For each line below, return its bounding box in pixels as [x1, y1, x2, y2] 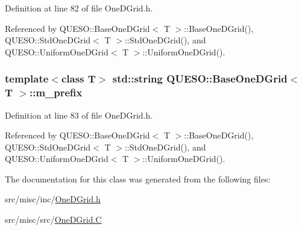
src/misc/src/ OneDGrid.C [5, 213, 102, 226]
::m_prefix [29, 85, 83, 100]
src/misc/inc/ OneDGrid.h [5, 193, 101, 205]
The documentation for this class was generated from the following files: [5, 172, 271, 185]
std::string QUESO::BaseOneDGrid [112, 71, 288, 86]
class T [61, 71, 96, 86]
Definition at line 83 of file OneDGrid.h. [5, 108, 153, 121]
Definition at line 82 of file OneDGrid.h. [5, 2, 153, 14]
